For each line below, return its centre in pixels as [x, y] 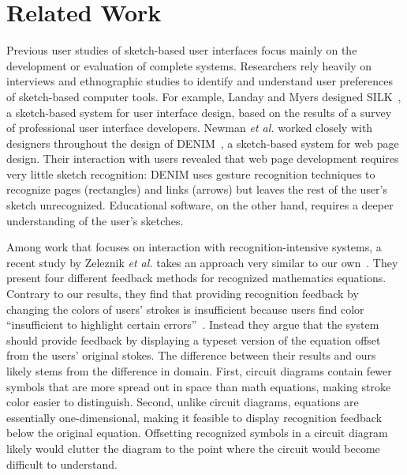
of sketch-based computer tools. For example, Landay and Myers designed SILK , [204, 96]
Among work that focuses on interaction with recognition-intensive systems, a [194, 247]
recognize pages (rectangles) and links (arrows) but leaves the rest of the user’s [197, 189]
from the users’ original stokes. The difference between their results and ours [191, 355]
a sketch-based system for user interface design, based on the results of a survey [199, 112]
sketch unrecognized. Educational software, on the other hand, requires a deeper [200, 205]
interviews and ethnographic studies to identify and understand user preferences [200, 81]
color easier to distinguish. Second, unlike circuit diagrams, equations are [183, 402]
